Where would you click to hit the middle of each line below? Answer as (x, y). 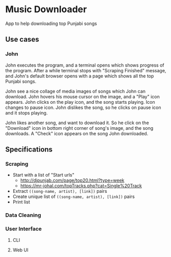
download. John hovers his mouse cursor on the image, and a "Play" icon (82, 96)
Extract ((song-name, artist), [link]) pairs (60, 191)
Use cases (22, 39)
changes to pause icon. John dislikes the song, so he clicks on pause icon (83, 107)
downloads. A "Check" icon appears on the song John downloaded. (77, 133)
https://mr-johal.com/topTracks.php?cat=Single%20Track (81, 186)
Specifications (29, 149)
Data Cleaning (23, 215)
